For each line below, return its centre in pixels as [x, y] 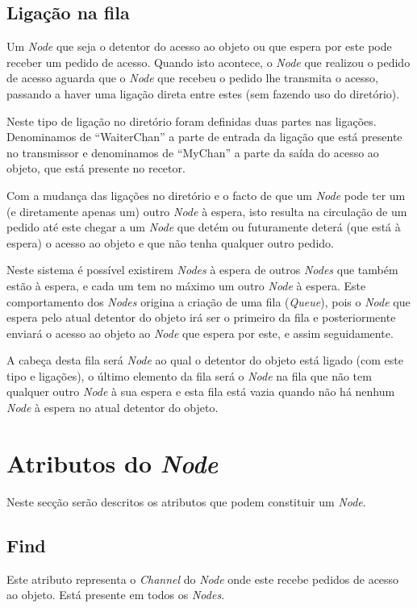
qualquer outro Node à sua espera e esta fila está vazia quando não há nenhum [201, 391]
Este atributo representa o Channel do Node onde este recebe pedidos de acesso [203, 579]
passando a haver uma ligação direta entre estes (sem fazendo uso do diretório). [203, 93]
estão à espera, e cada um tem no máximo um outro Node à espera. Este [186, 285]
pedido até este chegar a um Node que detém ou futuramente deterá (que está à [204, 227]
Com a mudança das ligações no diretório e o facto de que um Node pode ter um [206, 195]
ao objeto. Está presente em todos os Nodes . [116, 595]
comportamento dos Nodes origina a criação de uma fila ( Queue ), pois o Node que [208, 301]
